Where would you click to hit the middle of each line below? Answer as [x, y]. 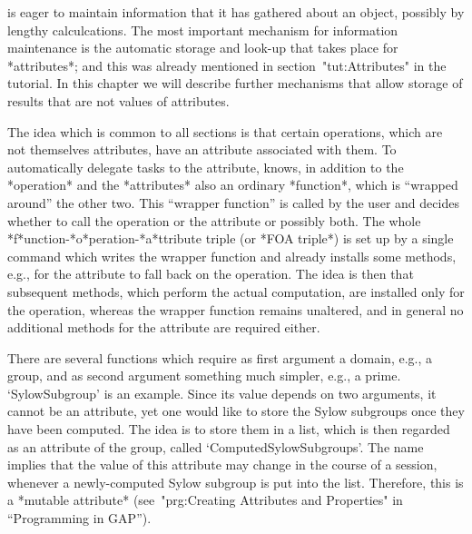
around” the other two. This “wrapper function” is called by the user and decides [233, 202]
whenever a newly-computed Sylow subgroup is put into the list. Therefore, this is [236, 482]
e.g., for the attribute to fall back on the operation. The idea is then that [211, 274]
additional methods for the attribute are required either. [164, 327]
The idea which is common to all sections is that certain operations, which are [225, 131]
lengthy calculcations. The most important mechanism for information [203, 30]
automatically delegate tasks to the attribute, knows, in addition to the [206, 167]
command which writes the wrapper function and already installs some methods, [232, 256]
